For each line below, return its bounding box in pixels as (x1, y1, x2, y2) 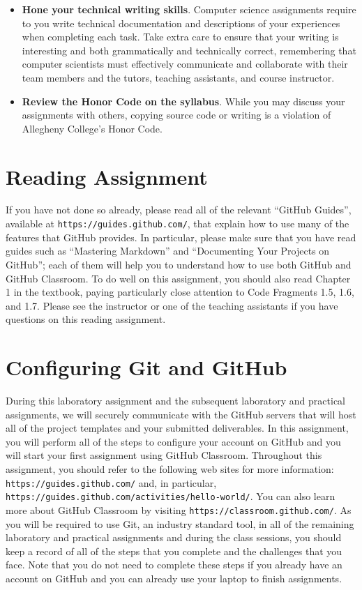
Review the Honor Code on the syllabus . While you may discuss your (22, 93, 345, 108)
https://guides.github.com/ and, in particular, (6, 475, 217, 490)
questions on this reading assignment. (6, 312, 166, 326)
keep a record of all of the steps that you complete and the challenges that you (6, 543, 342, 558)
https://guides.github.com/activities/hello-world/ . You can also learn (6, 489, 335, 504)
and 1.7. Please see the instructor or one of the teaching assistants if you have (6, 298, 338, 312)
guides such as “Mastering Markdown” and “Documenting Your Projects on (6, 243, 330, 258)
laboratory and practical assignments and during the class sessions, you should (6, 530, 342, 545)
